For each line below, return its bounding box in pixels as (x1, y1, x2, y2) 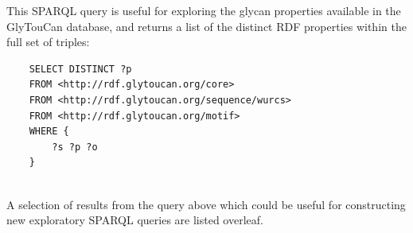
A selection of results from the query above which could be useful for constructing (6, 196, 406, 212)
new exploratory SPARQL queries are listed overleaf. (6, 212, 263, 228)
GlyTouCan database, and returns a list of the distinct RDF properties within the (6, 17, 407, 34)
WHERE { (29, 126, 69, 138)
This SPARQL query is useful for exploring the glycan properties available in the (6, 2, 401, 18)
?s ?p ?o (52, 141, 98, 153)
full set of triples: (6, 33, 90, 50)
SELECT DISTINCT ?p (29, 63, 132, 75)
